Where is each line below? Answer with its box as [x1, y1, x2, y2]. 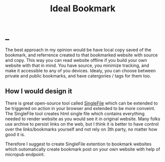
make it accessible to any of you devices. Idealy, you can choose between [5, 67, 156, 74]
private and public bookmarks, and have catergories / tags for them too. [5, 73, 151, 79]
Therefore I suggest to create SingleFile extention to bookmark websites [5, 141, 152, 147]
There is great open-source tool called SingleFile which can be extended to [5, 100, 158, 106]
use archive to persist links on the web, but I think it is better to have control [5, 121, 159, 127]
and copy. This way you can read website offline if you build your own [5, 57, 147, 63]
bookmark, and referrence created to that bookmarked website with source [5, 52, 158, 58]
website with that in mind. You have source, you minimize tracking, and [5, 62, 149, 68]
